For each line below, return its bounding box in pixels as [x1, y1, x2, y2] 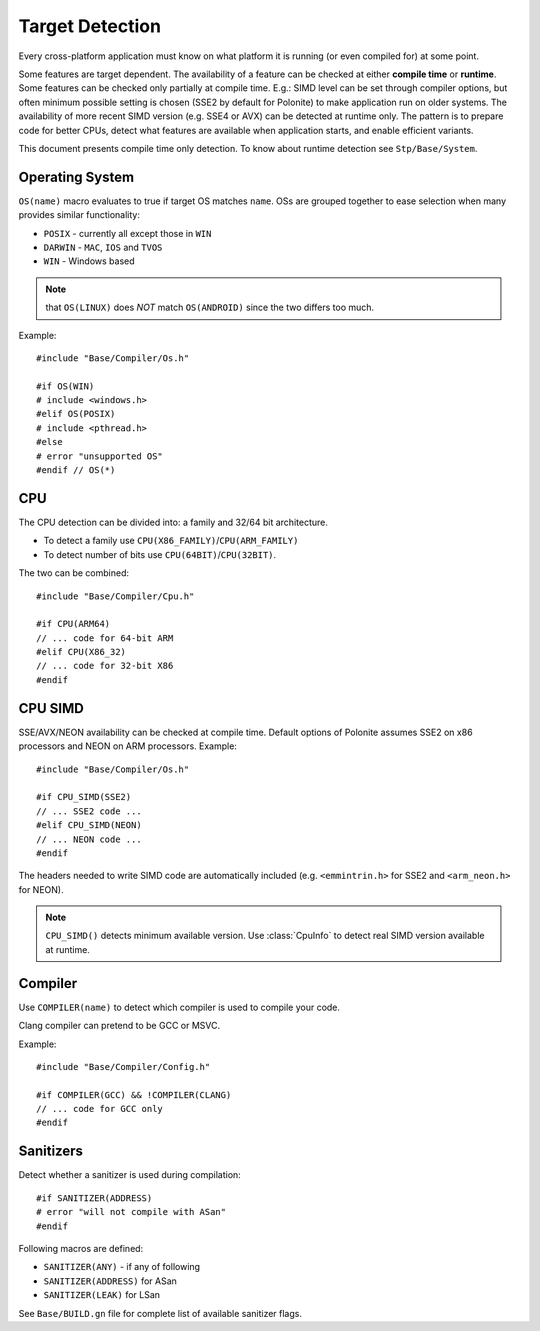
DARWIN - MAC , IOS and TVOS [43, 241, 163, 253]
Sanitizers [18, 1143, 84, 1160]
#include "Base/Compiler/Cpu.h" [36, 590, 195, 602]
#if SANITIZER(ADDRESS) [36, 1192, 153, 1204]
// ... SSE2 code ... [36, 805, 142, 817]
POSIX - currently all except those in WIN [43, 227, 212, 239]
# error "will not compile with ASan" [36, 1206, 227, 1218]
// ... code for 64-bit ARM [36, 632, 174, 644]
